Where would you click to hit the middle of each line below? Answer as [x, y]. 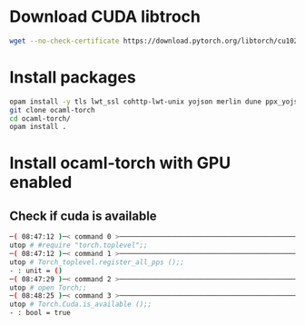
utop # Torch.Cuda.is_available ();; [81, 305]
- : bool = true [40, 313]
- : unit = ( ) [36, 271]
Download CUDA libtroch [105, 17]
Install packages [73, 77]
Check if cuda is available [83, 216]
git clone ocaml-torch [52, 110]
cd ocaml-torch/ [40, 118]
